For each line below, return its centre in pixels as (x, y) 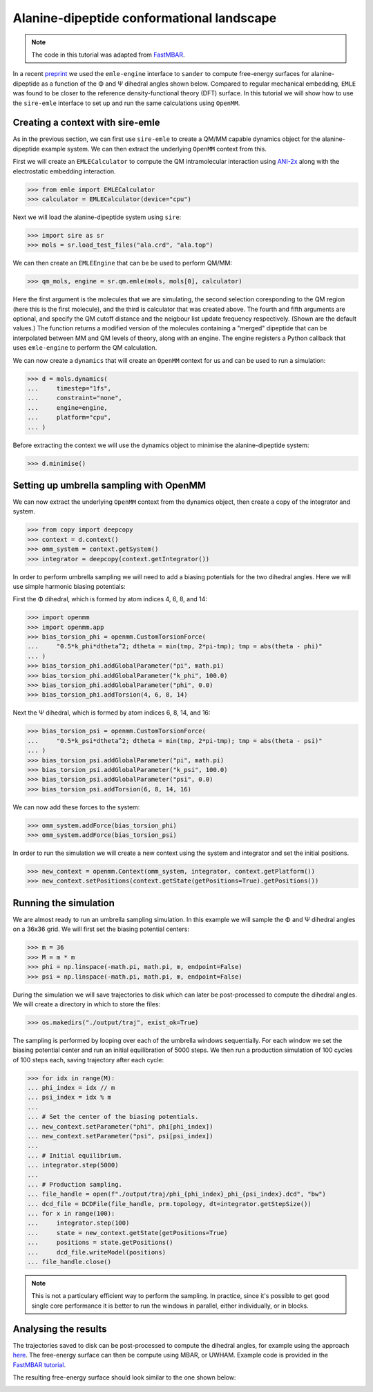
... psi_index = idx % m (69, 1098)
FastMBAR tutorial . (39, 1364)
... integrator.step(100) (78, 1223)
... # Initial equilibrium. (75, 1155)
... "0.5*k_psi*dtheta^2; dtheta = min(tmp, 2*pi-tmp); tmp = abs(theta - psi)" (175, 741)
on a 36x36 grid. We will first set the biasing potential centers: (101, 929)
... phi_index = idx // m (71, 1088)
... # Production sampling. (75, 1184)
